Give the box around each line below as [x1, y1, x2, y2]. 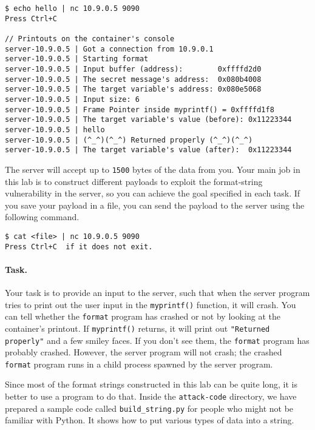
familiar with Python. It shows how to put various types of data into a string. [5, 414, 294, 426]
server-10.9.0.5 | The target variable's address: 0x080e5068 [5, 85, 262, 94]
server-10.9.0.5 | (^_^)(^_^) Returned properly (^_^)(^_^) [5, 135, 253, 144]
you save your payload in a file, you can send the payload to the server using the [5, 198, 305, 211]
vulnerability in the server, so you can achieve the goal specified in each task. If [5, 187, 300, 200]
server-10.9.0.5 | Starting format [5, 55, 149, 64]
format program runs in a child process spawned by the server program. [5, 357, 273, 370]
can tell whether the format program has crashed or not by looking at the [5, 310, 280, 323]
